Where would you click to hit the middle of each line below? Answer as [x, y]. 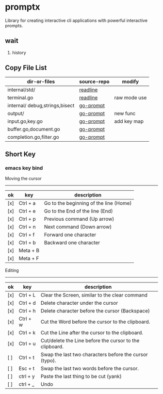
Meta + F [29, 259]
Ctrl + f [27, 235]
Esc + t [27, 369]
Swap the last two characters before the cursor [94, 355]
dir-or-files [41, 82]
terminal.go [20, 98]
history [19, 52]
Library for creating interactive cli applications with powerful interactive [76, 20]
